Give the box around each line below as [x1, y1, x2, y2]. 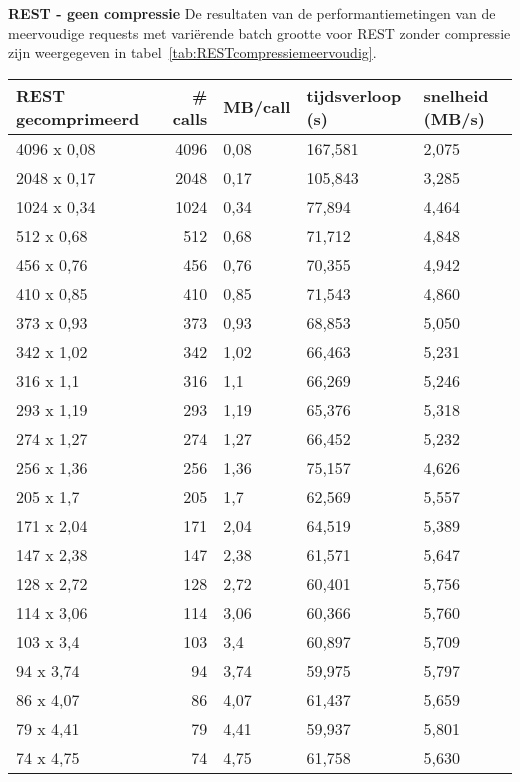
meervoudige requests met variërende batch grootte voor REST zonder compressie [8, 22, 511, 43]
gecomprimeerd [16, 106, 140, 130]
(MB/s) [423, 106, 485, 130]
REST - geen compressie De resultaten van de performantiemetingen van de [8, 3, 496, 23]
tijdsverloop [306, 83, 402, 107]
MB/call [223, 95, 291, 119]
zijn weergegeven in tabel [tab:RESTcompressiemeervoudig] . [8, 42, 377, 63]
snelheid [423, 83, 489, 107]
